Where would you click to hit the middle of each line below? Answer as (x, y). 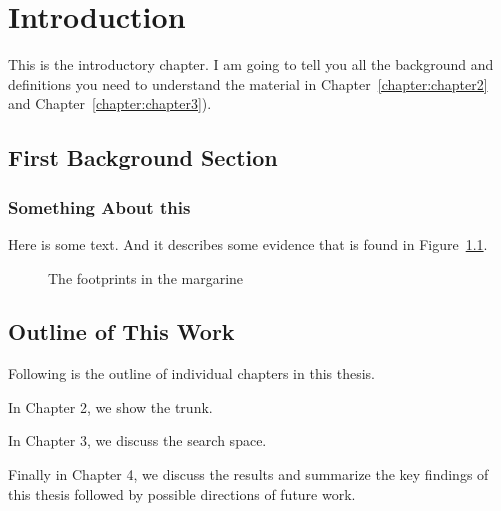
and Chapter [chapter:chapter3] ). (110, 103)
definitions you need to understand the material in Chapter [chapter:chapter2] (248, 83)
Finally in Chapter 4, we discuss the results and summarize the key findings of (248, 474)
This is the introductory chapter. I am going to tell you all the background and (251, 64)
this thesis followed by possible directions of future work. (182, 493)
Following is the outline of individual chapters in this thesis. (191, 373)
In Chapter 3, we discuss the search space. (137, 440)
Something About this (99, 206)
